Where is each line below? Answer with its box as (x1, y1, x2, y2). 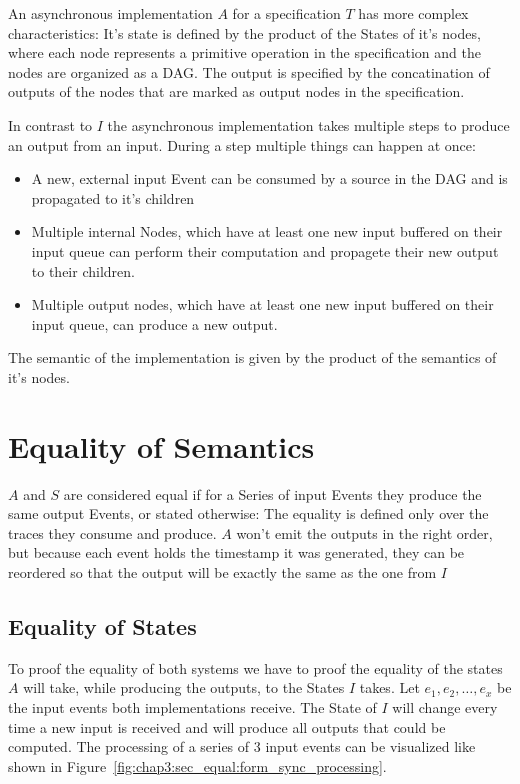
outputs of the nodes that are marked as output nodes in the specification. (8, 81, 465, 102)
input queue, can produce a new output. (31, 313, 278, 334)
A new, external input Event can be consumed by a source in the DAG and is (31, 168, 508, 189)
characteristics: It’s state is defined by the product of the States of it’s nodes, (8, 22, 481, 43)
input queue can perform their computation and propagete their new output (31, 240, 499, 261)
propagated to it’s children (31, 187, 195, 208)
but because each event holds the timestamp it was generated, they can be (8, 542, 465, 563)
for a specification (232, 3, 341, 23)
